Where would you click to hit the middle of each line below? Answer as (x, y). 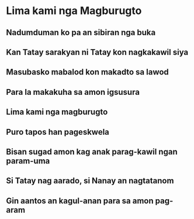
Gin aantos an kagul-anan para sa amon (80, 201)
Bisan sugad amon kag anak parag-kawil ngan (92, 151)
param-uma (28, 161)
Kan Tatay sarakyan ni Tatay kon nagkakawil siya (97, 52)
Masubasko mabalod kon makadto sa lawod (88, 72)
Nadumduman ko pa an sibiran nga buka (81, 32)
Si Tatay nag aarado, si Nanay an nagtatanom (90, 181)
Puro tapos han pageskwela (58, 132)
